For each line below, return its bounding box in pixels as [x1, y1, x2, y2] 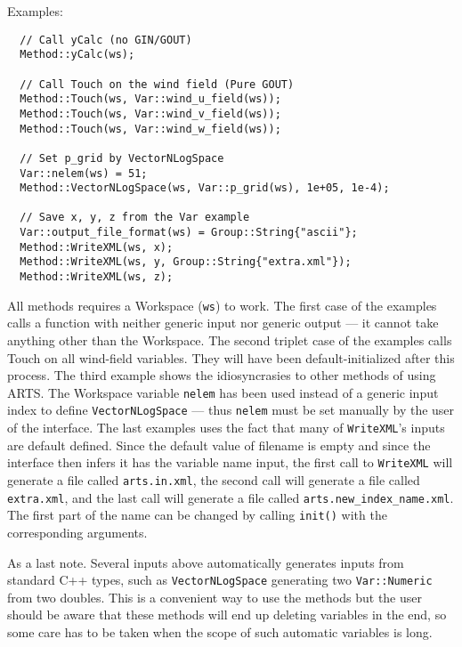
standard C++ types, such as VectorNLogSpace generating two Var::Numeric [7, 570, 433, 589]
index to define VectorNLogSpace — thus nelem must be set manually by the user [7, 400, 455, 419]
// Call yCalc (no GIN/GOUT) [20, 33, 192, 46]
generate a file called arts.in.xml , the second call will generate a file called [7, 471, 420, 489]
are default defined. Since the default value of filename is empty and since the [7, 435, 431, 454]
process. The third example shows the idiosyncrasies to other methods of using [7, 366, 436, 384]
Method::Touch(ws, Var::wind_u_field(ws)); [20, 93, 281, 106]
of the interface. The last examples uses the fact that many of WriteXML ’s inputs [7, 418, 445, 437]
